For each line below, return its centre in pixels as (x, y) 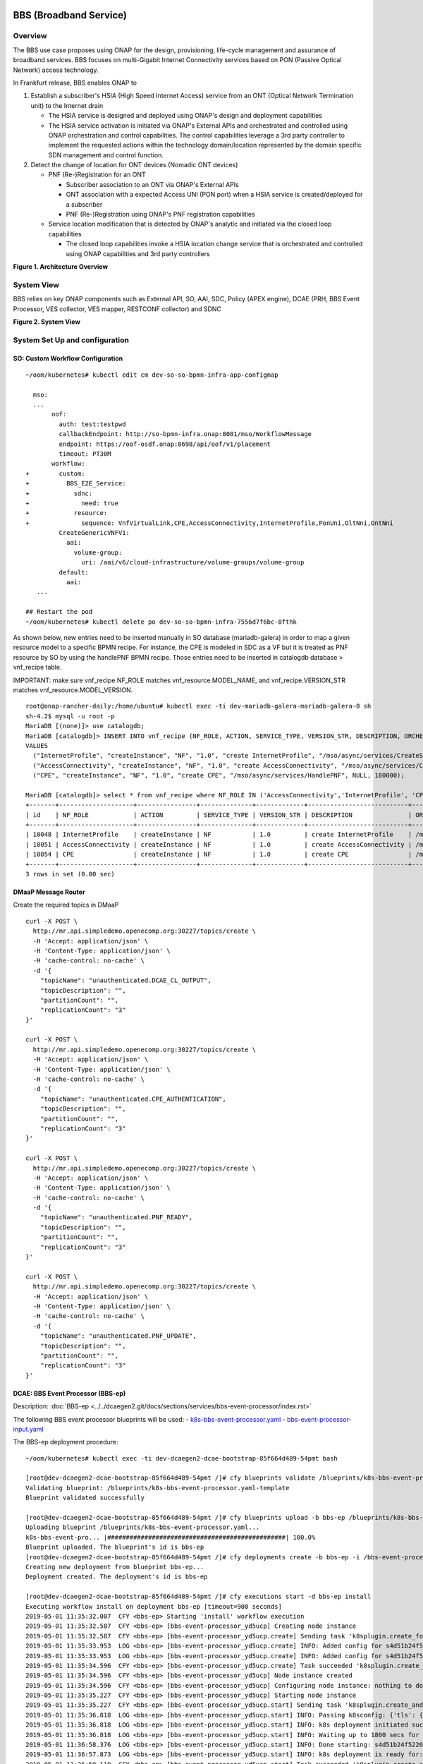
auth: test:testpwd (92, 424)
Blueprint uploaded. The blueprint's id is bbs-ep (115, 1547)
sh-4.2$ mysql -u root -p (70, 716)
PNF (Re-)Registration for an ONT (97, 175)
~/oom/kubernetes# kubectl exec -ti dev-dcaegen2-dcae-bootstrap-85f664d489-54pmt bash (182, 1458)
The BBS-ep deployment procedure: (66, 1442)
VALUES (37, 745)
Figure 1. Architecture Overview (61, 266)
